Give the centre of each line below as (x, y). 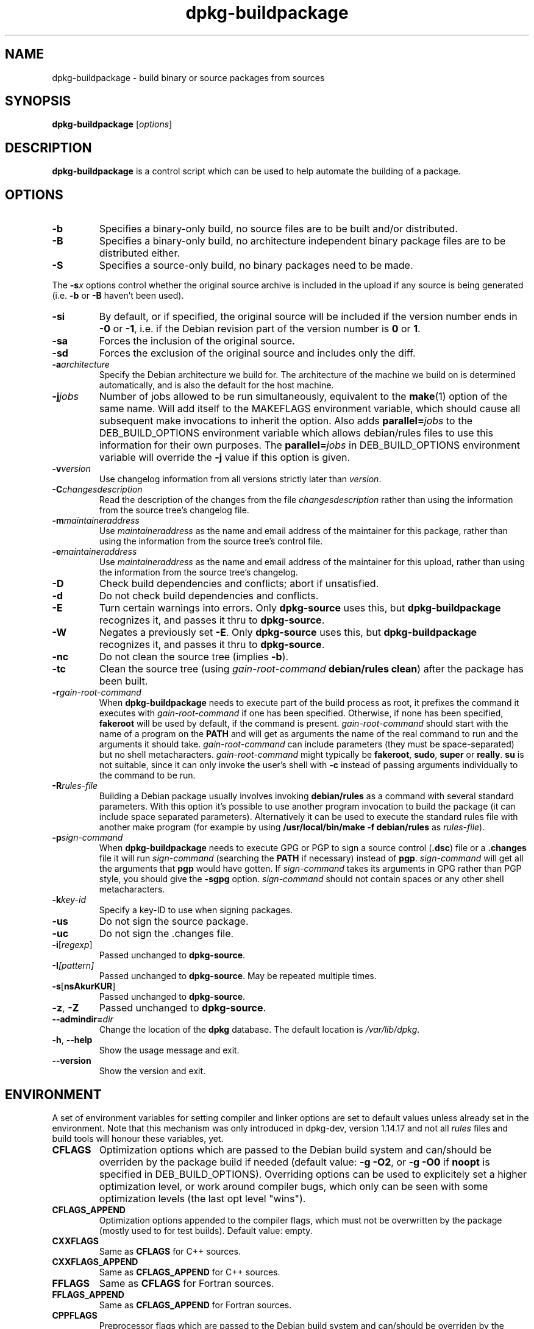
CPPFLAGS (75, 1315)
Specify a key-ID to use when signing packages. (196, 910)
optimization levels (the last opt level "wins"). (202, 1198)
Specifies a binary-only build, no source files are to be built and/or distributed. (278, 229)
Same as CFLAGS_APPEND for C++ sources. (190, 1272)
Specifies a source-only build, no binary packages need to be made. (256, 265)
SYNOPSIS (38, 101)
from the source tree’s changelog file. (174, 510)
